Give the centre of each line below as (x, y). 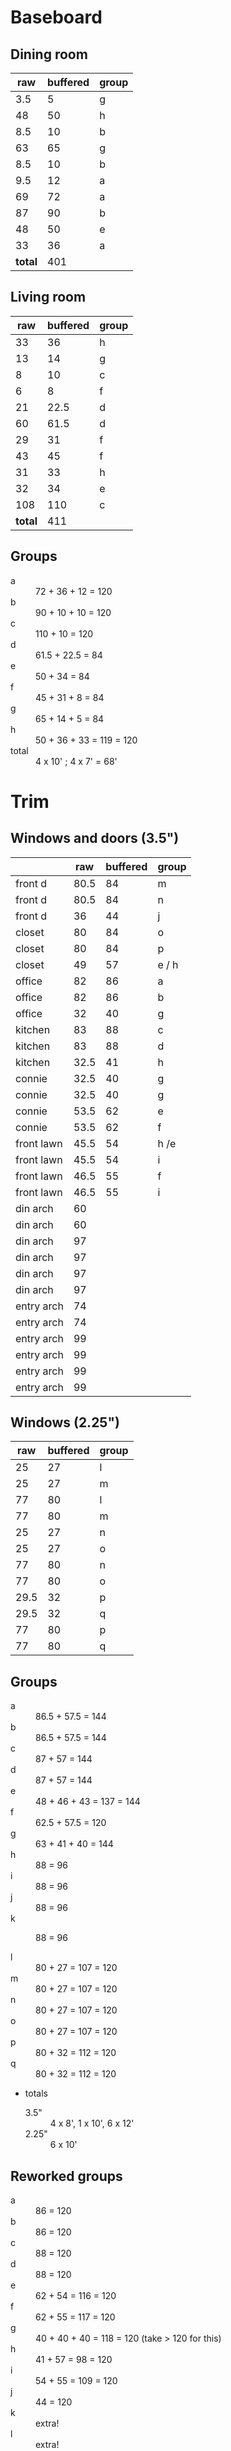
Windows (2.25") (65, 1422)
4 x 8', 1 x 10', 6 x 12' (92, 2123)
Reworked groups (66, 2176)
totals (36, 2093)
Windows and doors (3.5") (95, 838)
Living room (48, 297)
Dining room (49, 54)
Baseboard (56, 17)
